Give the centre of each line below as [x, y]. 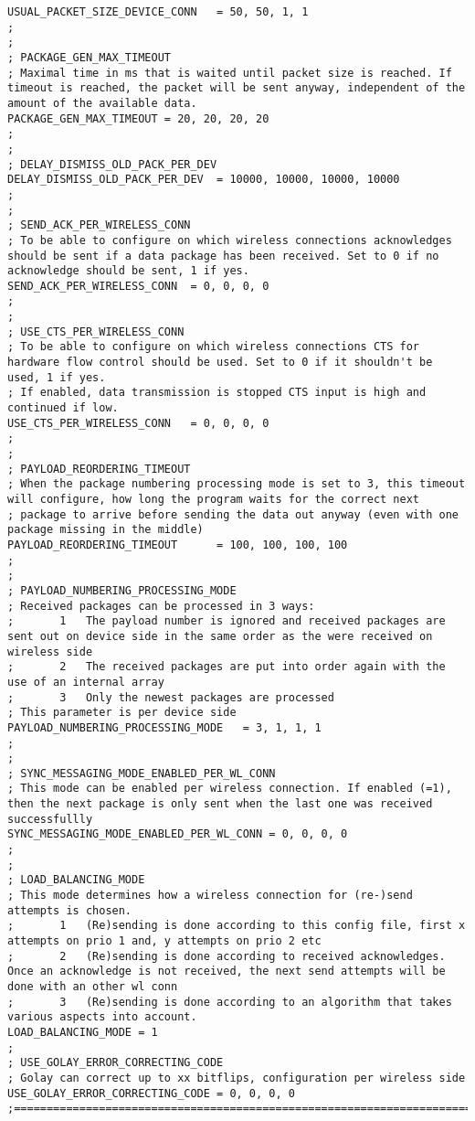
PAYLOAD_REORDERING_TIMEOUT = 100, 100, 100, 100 [178, 544]
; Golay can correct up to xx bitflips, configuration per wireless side [237, 1078]
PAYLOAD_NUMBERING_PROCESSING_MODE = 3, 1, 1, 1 [164, 727]
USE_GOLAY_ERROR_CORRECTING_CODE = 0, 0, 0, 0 [151, 1093]
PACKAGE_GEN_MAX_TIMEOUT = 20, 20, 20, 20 [138, 118]
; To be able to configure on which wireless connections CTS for [214, 347]
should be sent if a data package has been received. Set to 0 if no [223, 256]
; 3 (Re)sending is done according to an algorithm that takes [230, 1002]
